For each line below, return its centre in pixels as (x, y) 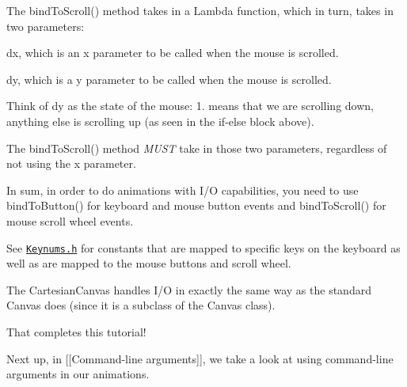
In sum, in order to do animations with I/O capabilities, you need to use (183, 190)
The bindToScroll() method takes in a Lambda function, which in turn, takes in (200, 10)
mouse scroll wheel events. (70, 220)
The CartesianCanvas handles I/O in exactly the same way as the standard (189, 289)
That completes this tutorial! (76, 331)
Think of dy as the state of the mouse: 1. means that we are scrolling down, (190, 106)
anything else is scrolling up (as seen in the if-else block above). (160, 121)
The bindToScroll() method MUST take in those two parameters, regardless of (197, 148)
